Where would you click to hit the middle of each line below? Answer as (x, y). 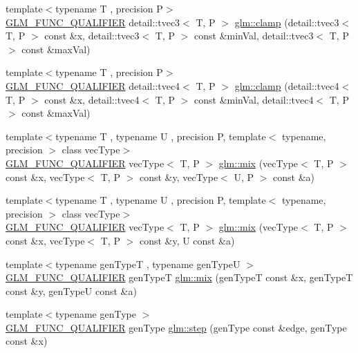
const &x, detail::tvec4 (92, 99)
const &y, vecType (179, 176)
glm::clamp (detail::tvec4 (287, 85)
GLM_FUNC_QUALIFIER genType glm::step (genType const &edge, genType (176, 327)
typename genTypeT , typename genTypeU (148, 264)
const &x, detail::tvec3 (92, 36)
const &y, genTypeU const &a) (71, 290)
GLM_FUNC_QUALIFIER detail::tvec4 (93, 85)
